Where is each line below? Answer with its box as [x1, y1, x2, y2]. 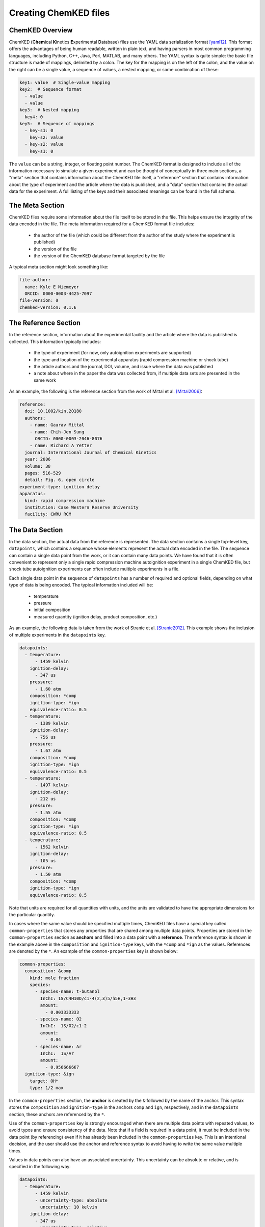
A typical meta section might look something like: [9, 264, 109, 270]
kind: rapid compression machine [25, 498, 105, 503]
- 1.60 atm [35, 686, 61, 692]
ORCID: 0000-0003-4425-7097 [25, 291, 92, 296]
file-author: [19, 277, 51, 283]
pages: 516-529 [25, 470, 61, 476]
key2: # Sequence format [19, 86, 82, 92]
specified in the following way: [9, 1164, 71, 1170]
